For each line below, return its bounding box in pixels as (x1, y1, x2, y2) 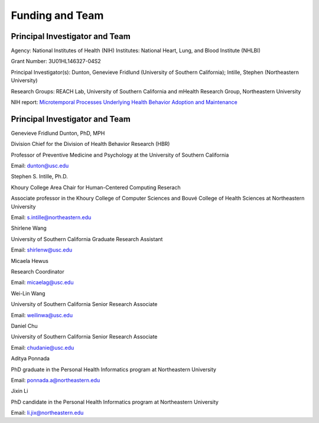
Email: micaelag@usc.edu (11, 279, 74, 286)
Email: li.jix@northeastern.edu (11, 409, 84, 417)
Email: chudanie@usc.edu (11, 344, 74, 351)
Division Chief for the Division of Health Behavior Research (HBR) (11, 141, 170, 148)
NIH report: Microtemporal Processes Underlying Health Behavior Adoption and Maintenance (11, 99, 237, 106)
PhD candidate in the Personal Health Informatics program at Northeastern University (11, 398, 219, 405)
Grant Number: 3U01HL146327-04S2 (11, 58, 102, 65)
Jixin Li (11, 388, 28, 395)
